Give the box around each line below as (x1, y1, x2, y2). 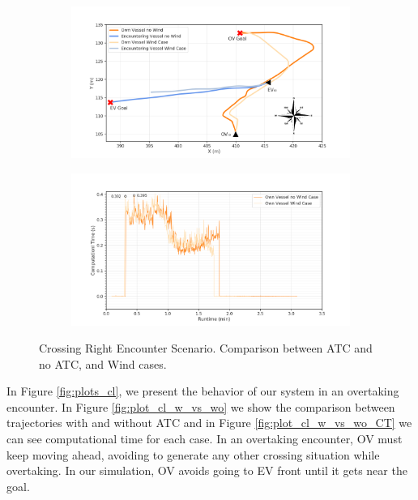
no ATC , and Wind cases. (39, 355, 167, 372)
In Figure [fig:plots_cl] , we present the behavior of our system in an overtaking (6, 382, 399, 400)
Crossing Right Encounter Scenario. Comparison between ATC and (39, 340, 373, 357)
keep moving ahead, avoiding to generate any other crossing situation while (6, 446, 380, 463)
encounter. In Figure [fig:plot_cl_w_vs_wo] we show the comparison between (6, 398, 395, 415)
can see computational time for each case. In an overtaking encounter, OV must (6, 430, 403, 447)
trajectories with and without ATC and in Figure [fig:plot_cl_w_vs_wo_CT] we (6, 414, 412, 431)
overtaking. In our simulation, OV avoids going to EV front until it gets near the (6, 462, 407, 479)
